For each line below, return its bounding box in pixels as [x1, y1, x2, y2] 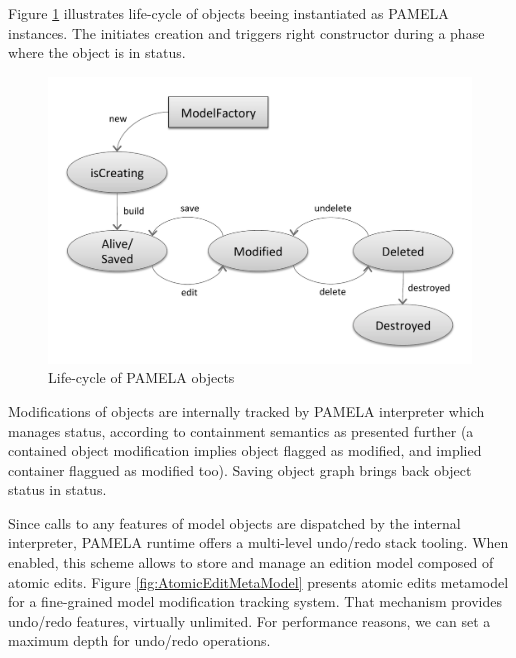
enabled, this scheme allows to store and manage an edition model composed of [8, 552, 494, 573]
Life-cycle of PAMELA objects [48, 367, 235, 388]
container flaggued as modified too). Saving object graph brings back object [8, 459, 472, 480]
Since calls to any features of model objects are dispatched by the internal [8, 512, 461, 533]
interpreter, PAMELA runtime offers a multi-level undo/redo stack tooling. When [8, 532, 509, 553]
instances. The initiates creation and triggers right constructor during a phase [8, 22, 485, 43]
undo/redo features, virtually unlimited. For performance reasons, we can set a [8, 610, 491, 631]
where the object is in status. [8, 42, 186, 63]
